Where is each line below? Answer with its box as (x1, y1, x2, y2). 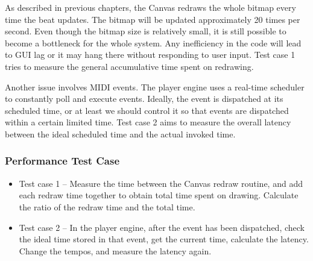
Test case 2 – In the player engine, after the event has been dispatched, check (19, 221, 305, 233)
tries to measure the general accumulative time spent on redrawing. (5, 60, 254, 72)
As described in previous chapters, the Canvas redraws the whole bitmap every (5, 1, 296, 13)
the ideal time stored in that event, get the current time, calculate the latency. (19, 233, 309, 245)
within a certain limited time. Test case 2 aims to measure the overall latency (5, 116, 291, 128)
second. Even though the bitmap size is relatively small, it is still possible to (5, 25, 286, 37)
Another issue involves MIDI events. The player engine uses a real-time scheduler (5, 80, 305, 93)
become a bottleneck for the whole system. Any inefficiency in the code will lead (5, 36, 302, 49)
